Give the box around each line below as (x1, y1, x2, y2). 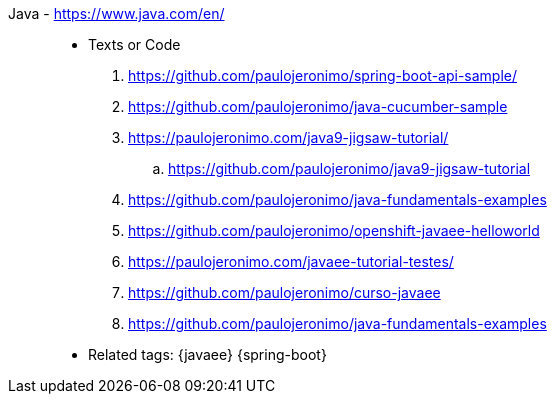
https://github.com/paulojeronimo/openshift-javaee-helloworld (128, 222, 540, 239)
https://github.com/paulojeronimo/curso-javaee (128, 284, 441, 301)
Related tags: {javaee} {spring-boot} (88, 346, 327, 363)
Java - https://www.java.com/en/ (8, 5, 225, 22)
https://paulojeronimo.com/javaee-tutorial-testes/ (128, 253, 454, 270)
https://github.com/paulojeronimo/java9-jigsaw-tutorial (168, 160, 531, 177)
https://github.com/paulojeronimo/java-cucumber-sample (128, 98, 508, 115)
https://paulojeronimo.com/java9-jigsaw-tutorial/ (128, 129, 449, 146)
